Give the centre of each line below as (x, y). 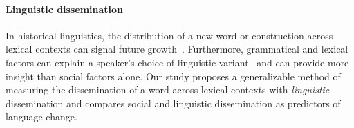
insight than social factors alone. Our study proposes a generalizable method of (173, 76)
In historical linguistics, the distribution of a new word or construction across (169, 35)
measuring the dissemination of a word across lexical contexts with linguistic (168, 90)
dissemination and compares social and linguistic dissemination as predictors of (173, 103)
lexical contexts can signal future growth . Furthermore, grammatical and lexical (177, 49)
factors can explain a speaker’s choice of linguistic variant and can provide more (177, 62)
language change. (41, 117)
